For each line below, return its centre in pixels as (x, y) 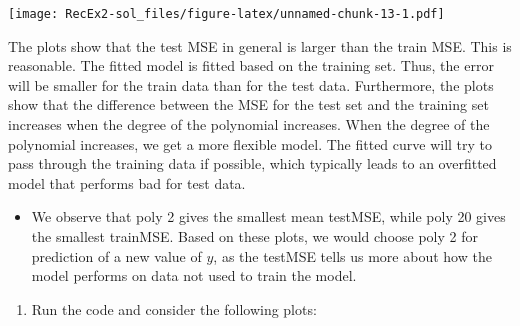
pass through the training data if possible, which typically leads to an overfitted (252, 163)
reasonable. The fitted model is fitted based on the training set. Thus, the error (251, 65)
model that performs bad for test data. (127, 182)
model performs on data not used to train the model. (194, 275)
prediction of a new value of (116, 255)
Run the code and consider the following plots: (174, 308)
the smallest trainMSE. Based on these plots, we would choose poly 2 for (254, 236)
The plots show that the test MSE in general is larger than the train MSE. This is (260, 45)
